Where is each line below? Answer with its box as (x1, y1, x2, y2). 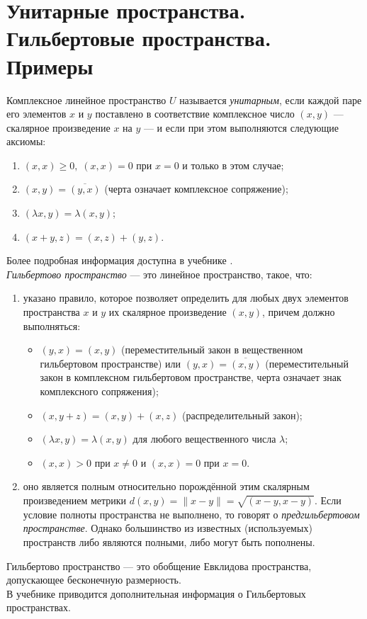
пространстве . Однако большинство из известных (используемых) (23, 521, 312, 535)
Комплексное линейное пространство (6, 92, 166, 107)
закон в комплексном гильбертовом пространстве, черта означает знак (40, 370, 341, 385)
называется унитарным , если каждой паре (179, 92, 362, 107)
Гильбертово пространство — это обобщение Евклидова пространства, (6, 558, 312, 573)
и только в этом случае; (182, 157, 284, 172)
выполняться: (23, 318, 81, 333)
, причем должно (262, 305, 335, 319)
